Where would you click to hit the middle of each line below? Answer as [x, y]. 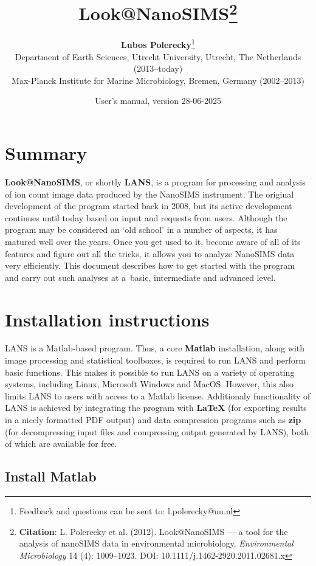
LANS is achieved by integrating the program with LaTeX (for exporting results [156, 408]
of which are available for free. [61, 443]
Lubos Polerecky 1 [158, 44]
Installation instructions [107, 319]
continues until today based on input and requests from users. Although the [146, 217]
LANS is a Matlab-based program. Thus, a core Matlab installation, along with [155, 348]
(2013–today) [158, 68]
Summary [46, 153]
